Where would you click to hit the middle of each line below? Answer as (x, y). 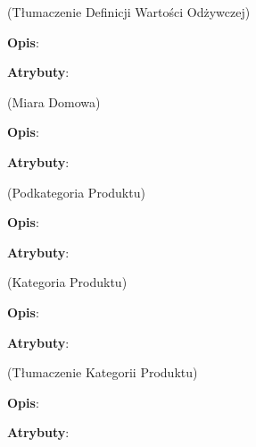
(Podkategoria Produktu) (76, 192)
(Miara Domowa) (54, 101)
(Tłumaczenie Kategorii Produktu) (103, 372)
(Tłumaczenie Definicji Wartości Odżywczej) (129, 12)
